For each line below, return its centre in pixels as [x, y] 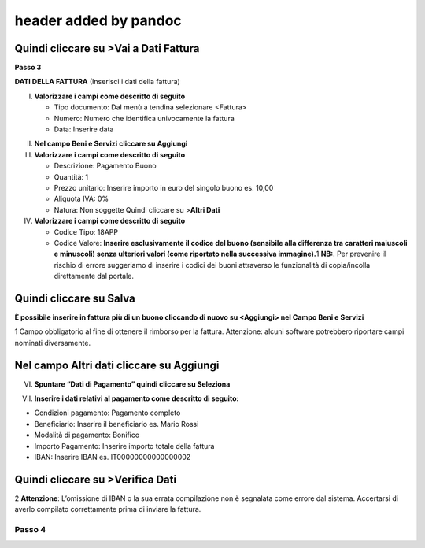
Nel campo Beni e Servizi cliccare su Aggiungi [111, 144]
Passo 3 [28, 68]
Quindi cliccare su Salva [75, 298]
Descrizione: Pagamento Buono [105, 166]
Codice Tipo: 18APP [86, 231]
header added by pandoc [98, 20]
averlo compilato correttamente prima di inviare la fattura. [108, 509]
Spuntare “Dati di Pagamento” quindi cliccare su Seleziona [132, 384]
